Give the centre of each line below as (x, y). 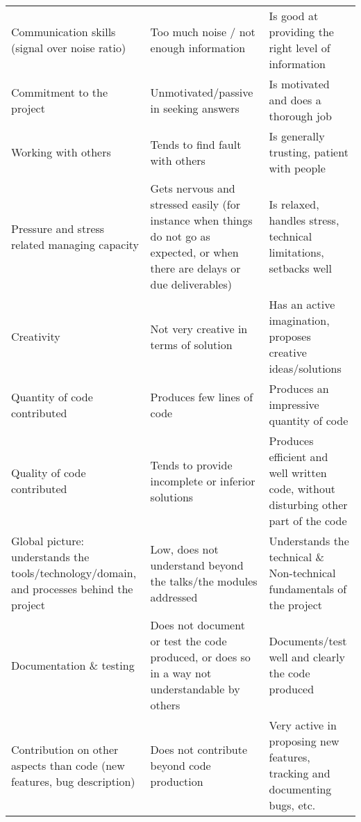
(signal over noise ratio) (69, 48)
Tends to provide (191, 465)
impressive (294, 404)
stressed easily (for (195, 204)
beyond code (180, 765)
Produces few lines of (202, 396)
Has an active (302, 304)
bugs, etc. (292, 805)
